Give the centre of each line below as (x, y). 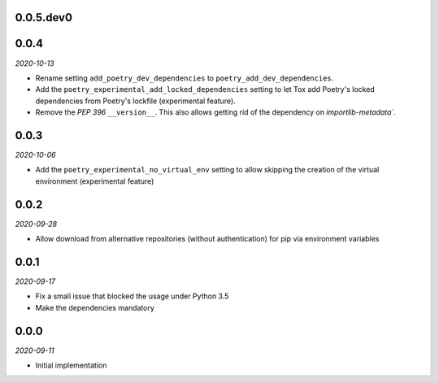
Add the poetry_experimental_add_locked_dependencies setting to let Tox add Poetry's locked (205, 89)
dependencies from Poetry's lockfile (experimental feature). (135, 101)
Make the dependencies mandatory (95, 307)
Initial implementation (71, 365)
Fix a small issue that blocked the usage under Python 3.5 (132, 296)
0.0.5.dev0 (44, 17)
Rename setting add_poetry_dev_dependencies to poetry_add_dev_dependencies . (185, 78)
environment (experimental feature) (95, 181)
